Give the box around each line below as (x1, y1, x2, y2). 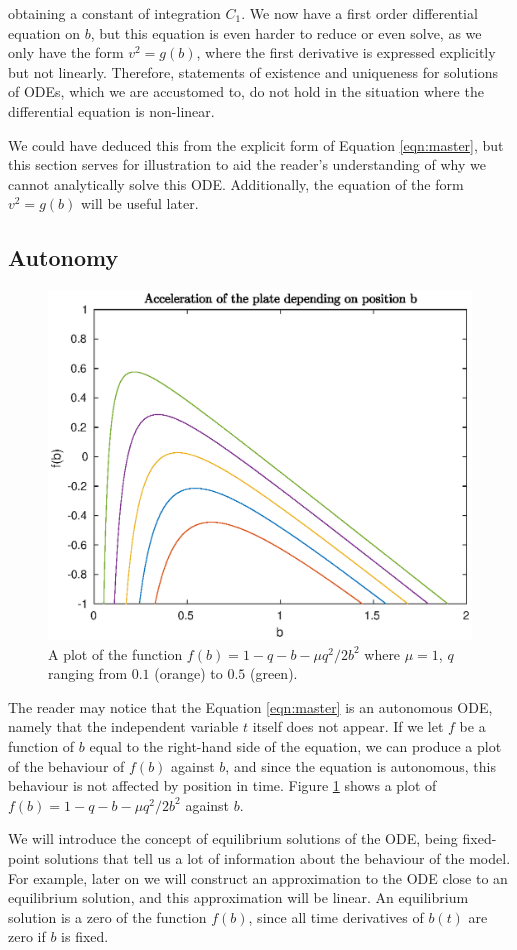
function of (8, 735, 75, 756)
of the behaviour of (8, 755, 125, 776)
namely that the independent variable (8, 716, 239, 737)
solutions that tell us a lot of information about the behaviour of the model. (44, 847, 511, 868)
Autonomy (8, 242, 119, 273)
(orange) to (154, 663, 223, 684)
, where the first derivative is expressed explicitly (196, 42, 496, 63)
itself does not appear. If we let (252, 716, 444, 737)
